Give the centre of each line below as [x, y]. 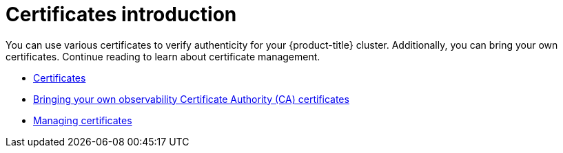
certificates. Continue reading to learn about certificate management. [163, 56]
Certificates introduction [121, 14]
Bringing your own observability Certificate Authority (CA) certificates [191, 99]
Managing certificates [83, 120]
